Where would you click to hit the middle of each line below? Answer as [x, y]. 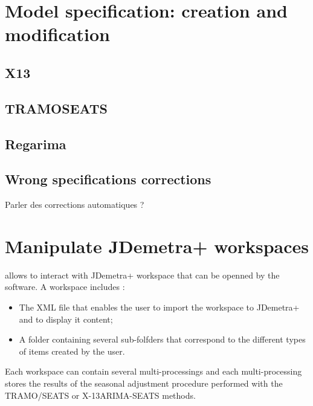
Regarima [36, 143]
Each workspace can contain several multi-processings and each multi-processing [153, 371]
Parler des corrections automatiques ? [75, 205]
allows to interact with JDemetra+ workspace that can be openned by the [142, 275]
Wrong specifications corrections [108, 179]
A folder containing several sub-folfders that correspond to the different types [162, 339]
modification [57, 34]
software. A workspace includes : [65, 287]
